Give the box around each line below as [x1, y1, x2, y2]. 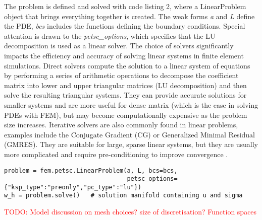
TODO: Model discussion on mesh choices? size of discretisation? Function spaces [4, 206, 257, 217]
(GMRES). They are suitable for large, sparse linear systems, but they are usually [4, 139, 258, 150]
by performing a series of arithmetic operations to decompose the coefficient [4, 70, 239, 81]
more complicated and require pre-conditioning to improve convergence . [4, 149, 228, 159]
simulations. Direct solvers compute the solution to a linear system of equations [4, 60, 250, 70]
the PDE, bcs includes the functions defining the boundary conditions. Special [4, 21, 245, 31]
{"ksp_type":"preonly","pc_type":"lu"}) [4, 183, 142, 191]
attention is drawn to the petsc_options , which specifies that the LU [4, 30, 216, 41]
